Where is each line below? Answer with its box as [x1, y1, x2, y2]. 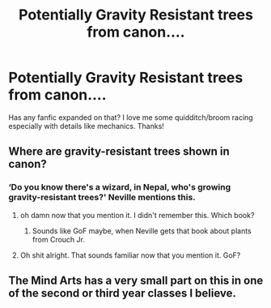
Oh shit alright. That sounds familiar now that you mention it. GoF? [19, 250, 241, 260]
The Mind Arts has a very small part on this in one [8, 274, 264, 288]
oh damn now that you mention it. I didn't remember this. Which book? [19, 210, 255, 220]
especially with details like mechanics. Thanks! [8, 121, 164, 130]
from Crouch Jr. [32, 234, 85, 244]
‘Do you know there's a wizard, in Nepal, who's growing [8, 182, 231, 193]
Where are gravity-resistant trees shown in [8, 144, 231, 159]
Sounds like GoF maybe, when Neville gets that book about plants [32, 225, 252, 236]
